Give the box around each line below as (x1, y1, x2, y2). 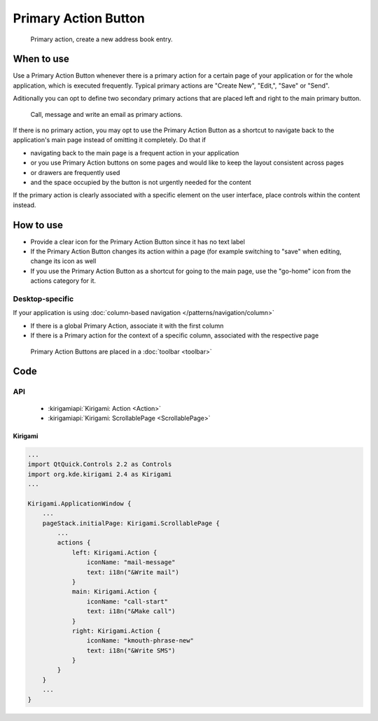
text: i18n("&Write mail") (86, 568, 180, 576)
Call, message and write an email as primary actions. (30, 110, 183, 118)
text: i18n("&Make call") (86, 608, 176, 615)
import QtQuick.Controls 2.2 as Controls (27, 461, 172, 468)
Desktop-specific (13, 294, 74, 304)
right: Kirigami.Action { (71, 626, 161, 635)
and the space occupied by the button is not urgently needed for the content (30, 178, 251, 186)
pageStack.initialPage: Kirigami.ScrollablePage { (42, 519, 220, 527)
